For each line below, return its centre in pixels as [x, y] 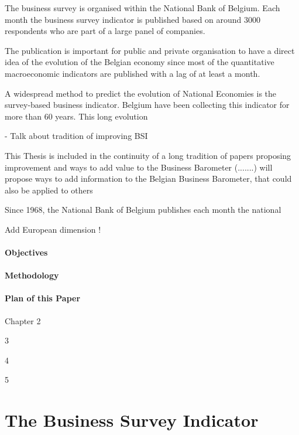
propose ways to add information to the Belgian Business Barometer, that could [148, 179]
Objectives [26, 252]
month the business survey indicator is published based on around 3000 [133, 19]
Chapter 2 [23, 320]
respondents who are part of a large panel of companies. [105, 31]
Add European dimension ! [53, 229]
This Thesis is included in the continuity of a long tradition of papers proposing [148, 155]
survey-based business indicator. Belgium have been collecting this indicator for [147, 105]
